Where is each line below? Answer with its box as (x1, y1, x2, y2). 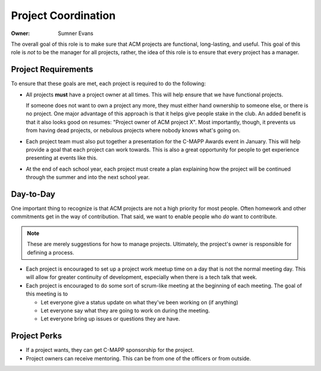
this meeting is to (26, 290, 68, 297)
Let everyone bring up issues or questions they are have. (40, 315, 181, 322)
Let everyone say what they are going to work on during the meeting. (40, 307, 210, 314)
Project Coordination (11, 9, 116, 22)
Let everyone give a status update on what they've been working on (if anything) (40, 298, 239, 306)
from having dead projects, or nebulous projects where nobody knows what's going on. (26, 127, 241, 134)
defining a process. (27, 249, 74, 256)
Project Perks (11, 331, 62, 341)
